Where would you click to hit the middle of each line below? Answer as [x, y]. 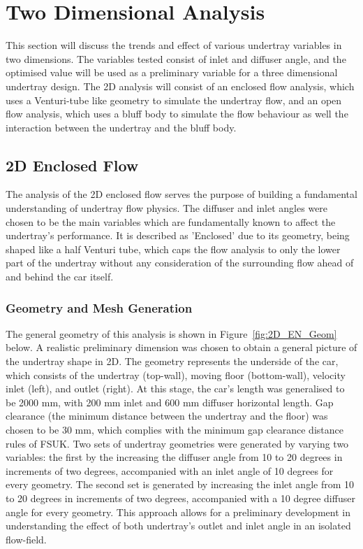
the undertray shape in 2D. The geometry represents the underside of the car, [172, 361]
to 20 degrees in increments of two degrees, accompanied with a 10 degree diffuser [180, 498]
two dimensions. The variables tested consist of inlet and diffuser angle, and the [176, 58]
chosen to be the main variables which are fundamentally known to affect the [171, 221]
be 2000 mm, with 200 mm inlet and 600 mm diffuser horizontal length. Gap [170, 402]
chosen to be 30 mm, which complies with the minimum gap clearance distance [175, 430]
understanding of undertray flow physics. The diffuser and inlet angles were [167, 208]
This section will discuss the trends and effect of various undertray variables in [174, 45]
